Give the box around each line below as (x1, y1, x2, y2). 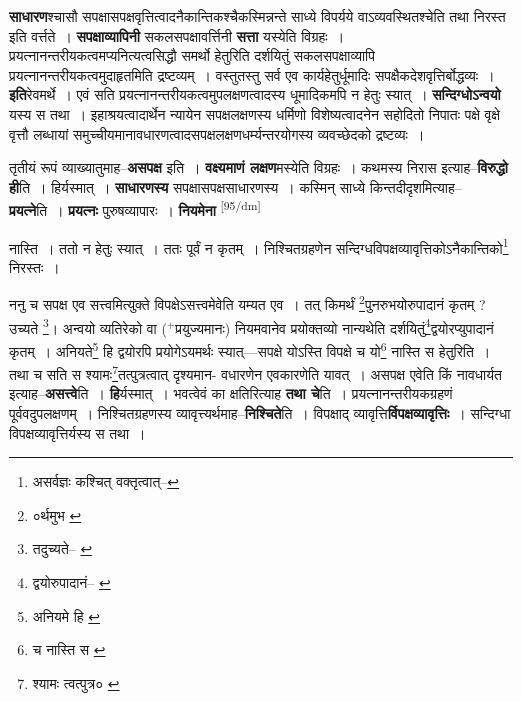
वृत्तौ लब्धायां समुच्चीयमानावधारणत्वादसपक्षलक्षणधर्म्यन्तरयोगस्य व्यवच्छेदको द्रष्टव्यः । (9, 123, 425, 144)
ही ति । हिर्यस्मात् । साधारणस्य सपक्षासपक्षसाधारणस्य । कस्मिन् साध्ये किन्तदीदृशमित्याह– (9, 176, 462, 197)
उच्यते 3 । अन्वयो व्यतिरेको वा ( (9, 314, 167, 338)
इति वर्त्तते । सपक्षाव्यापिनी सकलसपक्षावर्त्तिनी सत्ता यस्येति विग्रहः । (9, 25, 345, 46)
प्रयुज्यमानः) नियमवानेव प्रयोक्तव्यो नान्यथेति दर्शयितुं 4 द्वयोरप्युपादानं (175, 314, 494, 338)
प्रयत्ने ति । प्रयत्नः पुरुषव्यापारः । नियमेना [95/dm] (9, 197, 261, 220)
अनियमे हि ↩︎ (32, 605, 101, 626)
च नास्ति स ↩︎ (32, 639, 106, 660)
